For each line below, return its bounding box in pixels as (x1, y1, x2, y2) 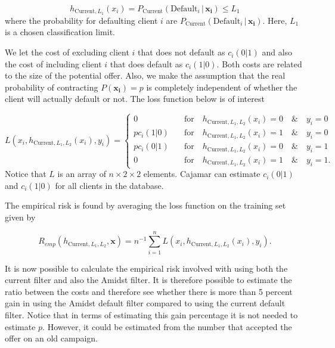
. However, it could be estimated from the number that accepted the (42, 320, 292, 333)
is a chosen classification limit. (5, 26, 116, 38)
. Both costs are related (216, 57, 302, 70)
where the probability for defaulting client (5, 14, 158, 26)
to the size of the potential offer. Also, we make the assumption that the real (5, 69, 286, 82)
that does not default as (138, 46, 225, 58)
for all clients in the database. (55, 179, 164, 191)
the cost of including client (5, 57, 102, 70)
